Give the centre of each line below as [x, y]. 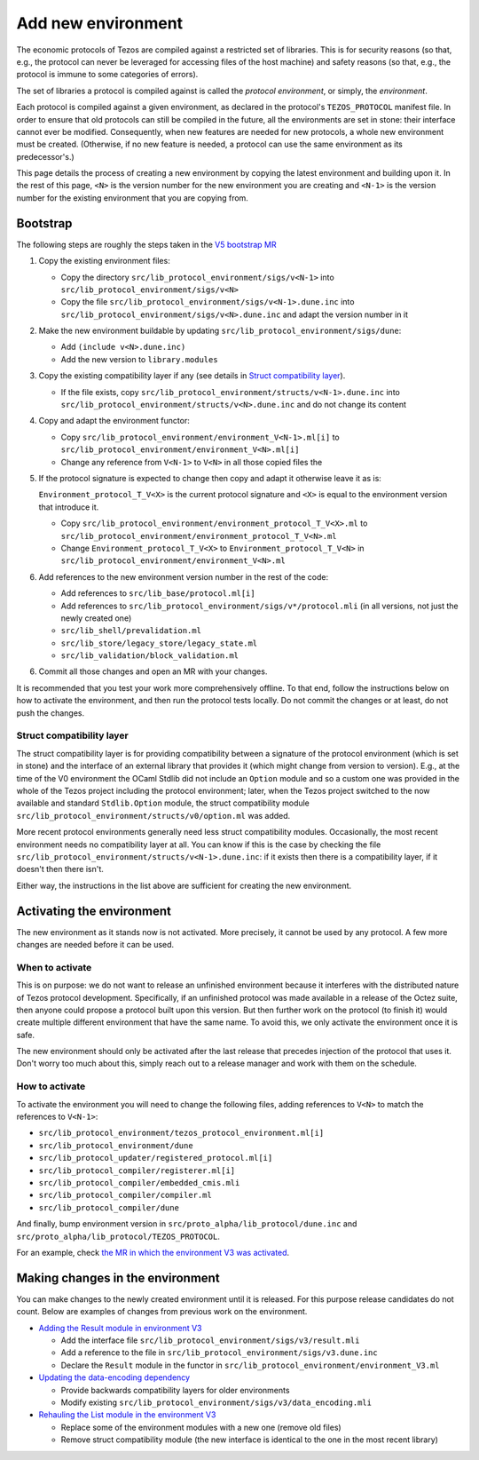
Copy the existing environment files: [104, 261]
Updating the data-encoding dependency [114, 1377]
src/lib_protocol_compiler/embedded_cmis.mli [139, 1182]
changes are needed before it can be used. [95, 944]
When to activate [54, 967]
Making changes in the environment [118, 1277]
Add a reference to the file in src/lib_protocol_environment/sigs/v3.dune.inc [219, 1353]
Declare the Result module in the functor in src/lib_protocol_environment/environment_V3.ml [250, 1365]
